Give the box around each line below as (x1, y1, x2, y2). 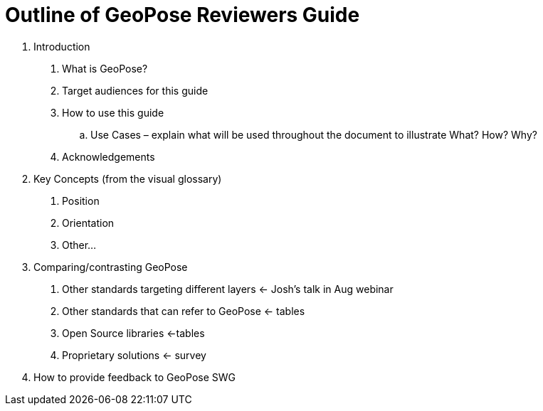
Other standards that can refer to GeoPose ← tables (62, 304, 305, 317)
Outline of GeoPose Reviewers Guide (5, 3, 360, 27)
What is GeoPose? (62, 62, 148, 75)
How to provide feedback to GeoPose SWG (33, 370, 236, 383)
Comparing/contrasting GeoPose (33, 260, 188, 273)
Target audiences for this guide (62, 84, 209, 97)
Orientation (62, 216, 115, 229)
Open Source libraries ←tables (62, 326, 205, 339)
